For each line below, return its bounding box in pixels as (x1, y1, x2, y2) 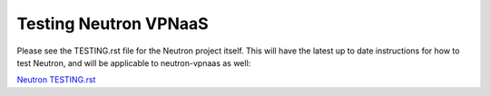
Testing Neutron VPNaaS (16, 14, 209, 34)
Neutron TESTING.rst (16, 74, 96, 85)
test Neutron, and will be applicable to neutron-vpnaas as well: (16, 57, 251, 68)
